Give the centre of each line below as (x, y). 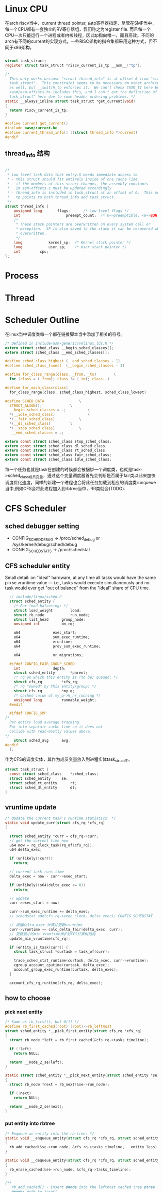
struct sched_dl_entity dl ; (43, 788)
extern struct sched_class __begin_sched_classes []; (59, 348)
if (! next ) (20, 1093)
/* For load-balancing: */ (41, 606)
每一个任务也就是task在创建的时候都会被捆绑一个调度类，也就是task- (74, 469)
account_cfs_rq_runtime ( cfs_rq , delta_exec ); (56, 983)
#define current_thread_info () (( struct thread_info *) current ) (71, 133)
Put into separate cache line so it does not (56, 727)
